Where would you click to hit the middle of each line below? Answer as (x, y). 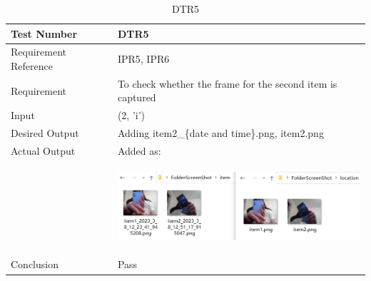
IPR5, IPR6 (143, 59)
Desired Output (45, 133)
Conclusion (35, 264)
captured (137, 97)
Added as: (139, 150)
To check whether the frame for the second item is (227, 83)
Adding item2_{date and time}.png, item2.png (220, 133)
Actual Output (43, 150)
